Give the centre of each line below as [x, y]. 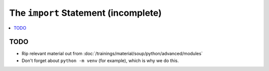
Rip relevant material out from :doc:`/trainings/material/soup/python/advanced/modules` [112, 54]
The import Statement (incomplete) [85, 13]
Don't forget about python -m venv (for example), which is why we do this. [100, 60]
